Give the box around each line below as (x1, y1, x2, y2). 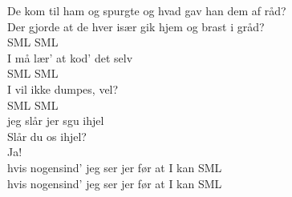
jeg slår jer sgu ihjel (7, 112, 104, 129)
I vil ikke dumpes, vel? (7, 80, 119, 97)
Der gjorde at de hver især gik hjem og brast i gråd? (7, 18, 265, 34)
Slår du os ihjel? (7, 127, 87, 144)
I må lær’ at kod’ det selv (7, 49, 133, 66)
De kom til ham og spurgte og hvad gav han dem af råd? (7, 2, 286, 18)
